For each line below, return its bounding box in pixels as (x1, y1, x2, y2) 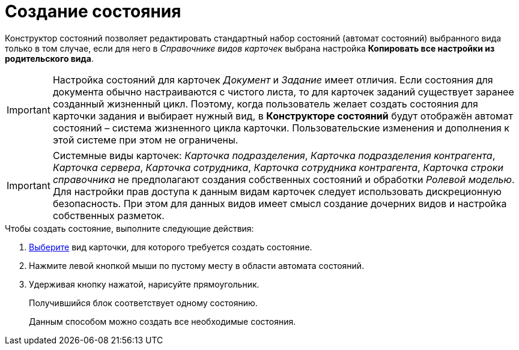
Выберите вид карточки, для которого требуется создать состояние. (29, 241, 312, 252)
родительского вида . (5, 53, 94, 64)
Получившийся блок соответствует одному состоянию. (29, 297, 258, 308)
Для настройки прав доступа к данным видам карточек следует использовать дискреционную (52, 185, 502, 198)
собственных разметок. (52, 209, 165, 222)
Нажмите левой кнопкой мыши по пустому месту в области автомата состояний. (29, 260, 365, 271)
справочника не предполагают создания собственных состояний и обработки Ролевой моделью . (52, 173, 515, 186)
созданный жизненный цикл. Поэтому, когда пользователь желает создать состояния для (52, 97, 478, 110)
